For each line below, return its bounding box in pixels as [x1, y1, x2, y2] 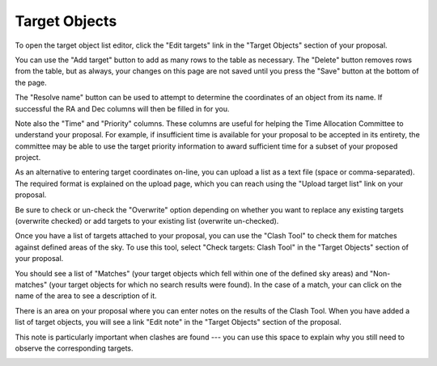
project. [15, 153, 41, 162]
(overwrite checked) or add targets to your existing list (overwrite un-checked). [15, 217, 279, 226]
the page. [15, 78, 48, 87]
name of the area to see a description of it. [15, 291, 157, 301]
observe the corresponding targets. [15, 343, 134, 353]
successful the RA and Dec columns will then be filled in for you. [15, 103, 230, 113]
